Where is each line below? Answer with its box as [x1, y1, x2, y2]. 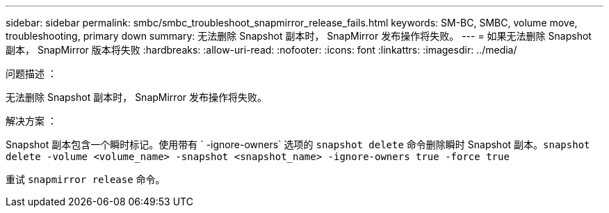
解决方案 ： [6, 115, 57, 127]
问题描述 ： [6, 68, 57, 79]
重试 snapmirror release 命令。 [6, 173, 165, 185]
